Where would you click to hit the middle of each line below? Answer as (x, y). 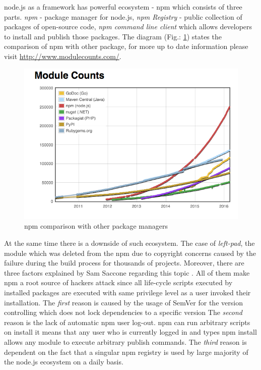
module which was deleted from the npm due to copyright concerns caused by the (130, 253)
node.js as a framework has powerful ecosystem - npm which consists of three (123, 7)
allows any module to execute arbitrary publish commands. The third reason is (125, 341)
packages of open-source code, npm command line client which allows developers (128, 27)
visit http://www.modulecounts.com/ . (63, 56)
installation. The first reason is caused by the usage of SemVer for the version (123, 302)
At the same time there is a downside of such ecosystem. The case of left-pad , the (129, 243)
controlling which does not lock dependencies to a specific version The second (123, 312)
